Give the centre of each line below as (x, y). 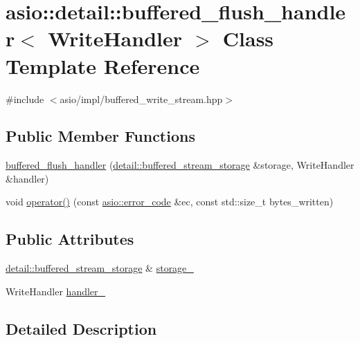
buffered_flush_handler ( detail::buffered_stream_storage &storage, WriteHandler (180, 165)
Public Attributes (70, 239)
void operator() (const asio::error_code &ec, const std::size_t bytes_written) (170, 202)
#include (25, 99)
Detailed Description (81, 328)
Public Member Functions (100, 136)
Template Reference (103, 65)
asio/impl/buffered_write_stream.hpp (141, 99)
